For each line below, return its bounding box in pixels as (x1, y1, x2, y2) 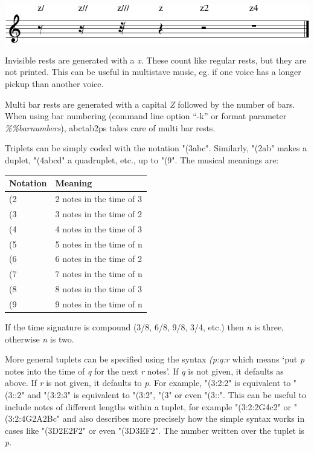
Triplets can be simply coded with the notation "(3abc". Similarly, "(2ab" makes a (5, 142, 307, 154)
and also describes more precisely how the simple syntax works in (62, 412, 305, 425)
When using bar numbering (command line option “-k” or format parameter (5, 110, 287, 122)
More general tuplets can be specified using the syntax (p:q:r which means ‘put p (5, 353, 305, 365)
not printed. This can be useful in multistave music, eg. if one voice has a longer (5, 65, 301, 78)
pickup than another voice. (5, 77, 104, 90)
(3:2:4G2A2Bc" (5, 412, 60, 425)
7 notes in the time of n (55, 267, 143, 280)
